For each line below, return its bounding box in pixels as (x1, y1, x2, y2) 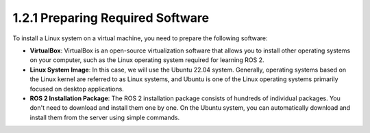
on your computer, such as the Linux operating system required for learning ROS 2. (29, 56, 264, 64)
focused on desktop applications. (29, 85, 125, 93)
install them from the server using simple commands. (29, 113, 180, 121)
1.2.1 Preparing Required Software (12, 10, 209, 25)
